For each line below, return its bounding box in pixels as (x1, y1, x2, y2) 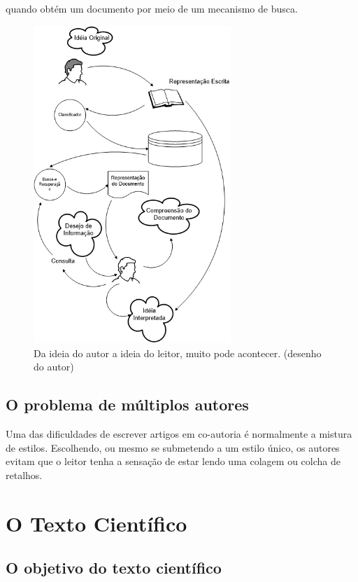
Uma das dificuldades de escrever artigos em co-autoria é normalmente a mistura (6, 427, 352, 441)
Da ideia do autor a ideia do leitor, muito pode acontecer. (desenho (34, 345, 322, 360)
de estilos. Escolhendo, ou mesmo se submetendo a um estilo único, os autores (6, 440, 340, 455)
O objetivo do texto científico (6, 557, 222, 578)
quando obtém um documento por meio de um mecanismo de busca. (6, 1, 298, 15)
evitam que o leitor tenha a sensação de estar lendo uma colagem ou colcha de (6, 454, 341, 469)
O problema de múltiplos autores (6, 394, 249, 415)
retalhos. (6, 467, 43, 482)
